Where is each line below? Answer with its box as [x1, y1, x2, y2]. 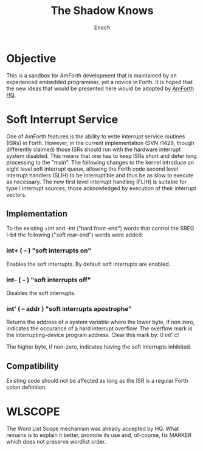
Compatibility [6, 361, 59, 371]
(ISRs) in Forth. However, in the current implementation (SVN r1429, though [6, 139, 194, 146]
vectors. [6, 191, 27, 198]
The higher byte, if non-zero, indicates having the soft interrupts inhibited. [6, 343, 191, 350]
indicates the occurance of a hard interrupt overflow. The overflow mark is [6, 325, 193, 332]
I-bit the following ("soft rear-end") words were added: [6, 231, 143, 238]
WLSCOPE [6, 405, 60, 419]
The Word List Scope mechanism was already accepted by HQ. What [6, 425, 179, 433]
